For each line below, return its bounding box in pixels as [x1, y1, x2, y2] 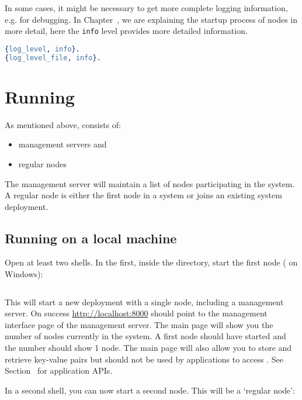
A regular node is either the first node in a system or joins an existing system [5, 189, 282, 201]
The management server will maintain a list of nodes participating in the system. [5, 177, 295, 189]
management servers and [18, 138, 107, 150]
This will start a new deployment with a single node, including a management [5, 295, 284, 308]
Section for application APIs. [5, 364, 113, 377]
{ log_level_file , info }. [5, 53, 101, 62]
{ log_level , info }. [5, 44, 80, 53]
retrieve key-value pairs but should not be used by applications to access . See [5, 353, 283, 365]
